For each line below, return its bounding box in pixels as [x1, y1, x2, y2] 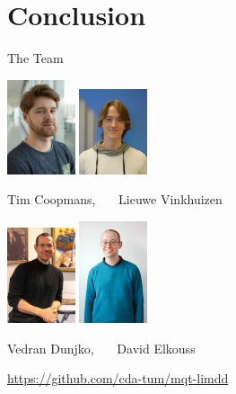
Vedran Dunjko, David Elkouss [7, 338, 196, 357]
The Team [7, 49, 64, 67]
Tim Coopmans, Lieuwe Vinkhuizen [7, 190, 223, 209]
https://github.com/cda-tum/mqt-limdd [7, 369, 229, 388]
